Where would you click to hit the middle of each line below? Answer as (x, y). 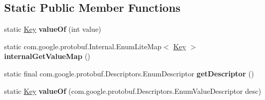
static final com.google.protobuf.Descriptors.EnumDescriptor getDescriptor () (129, 73)
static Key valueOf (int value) (53, 29)
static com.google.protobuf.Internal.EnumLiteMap (83, 46)
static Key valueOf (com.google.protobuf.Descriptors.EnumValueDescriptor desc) (133, 91)
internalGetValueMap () (47, 56)
